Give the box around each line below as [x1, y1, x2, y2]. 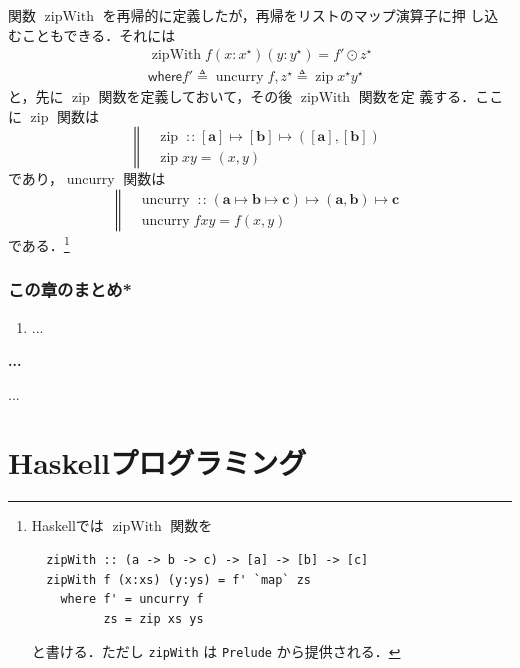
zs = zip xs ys [103, 611, 204, 626]
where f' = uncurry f [60, 592, 204, 607]
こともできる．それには [21, 24, 176, 45]
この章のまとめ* [8, 277, 132, 302]
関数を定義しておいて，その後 [98, 86, 293, 107]
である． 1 [8, 232, 70, 255]
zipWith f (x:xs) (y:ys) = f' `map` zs [46, 572, 311, 587]
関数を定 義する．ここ [358, 86, 504, 107]
